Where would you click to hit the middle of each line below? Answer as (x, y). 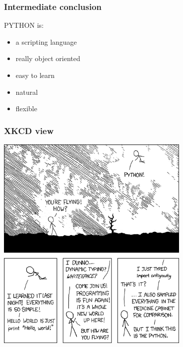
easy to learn (35, 75)
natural (27, 92)
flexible (26, 108)
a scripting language (46, 41)
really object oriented (48, 58)
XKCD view (29, 130)
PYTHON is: (24, 25)
